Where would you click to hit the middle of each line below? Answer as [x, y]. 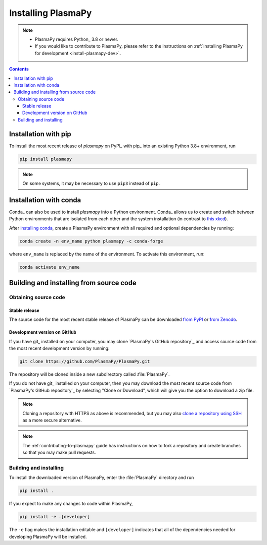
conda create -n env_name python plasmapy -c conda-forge [91, 241]
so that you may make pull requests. [59, 453]
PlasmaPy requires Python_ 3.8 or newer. [77, 39]
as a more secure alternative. [52, 420]
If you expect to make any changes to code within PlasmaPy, [71, 504]
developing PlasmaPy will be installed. [48, 537]
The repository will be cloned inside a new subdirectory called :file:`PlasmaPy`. [89, 374]
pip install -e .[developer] [55, 517]
